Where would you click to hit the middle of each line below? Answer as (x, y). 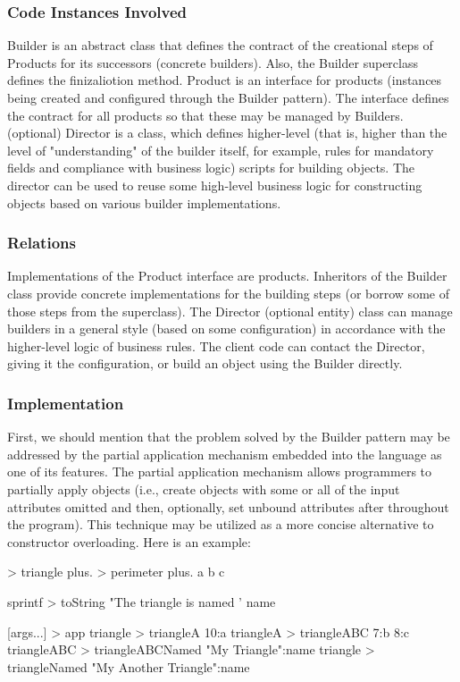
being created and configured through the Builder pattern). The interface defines (228, 97)
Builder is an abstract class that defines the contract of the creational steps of (220, 45)
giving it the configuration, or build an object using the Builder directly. (205, 363)
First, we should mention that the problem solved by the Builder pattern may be (229, 437)
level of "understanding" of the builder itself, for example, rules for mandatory (221, 150)
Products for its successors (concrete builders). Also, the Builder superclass (213, 62)
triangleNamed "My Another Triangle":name (129, 666)
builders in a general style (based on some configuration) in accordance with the (226, 328)
